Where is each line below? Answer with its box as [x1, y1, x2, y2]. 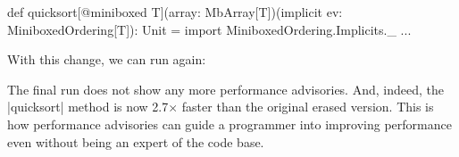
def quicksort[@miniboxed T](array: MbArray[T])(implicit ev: [7, 3, 343, 21]
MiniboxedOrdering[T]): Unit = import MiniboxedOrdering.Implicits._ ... [7, 20, 412, 38]
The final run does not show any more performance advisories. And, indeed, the [7, 79, 444, 98]
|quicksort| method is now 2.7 [7, 97, 169, 116]
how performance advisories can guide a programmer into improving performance [7, 114, 452, 133]
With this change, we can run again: [7, 50, 206, 69]
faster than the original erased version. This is [181, 97, 434, 116]
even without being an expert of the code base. [7, 132, 264, 151]
